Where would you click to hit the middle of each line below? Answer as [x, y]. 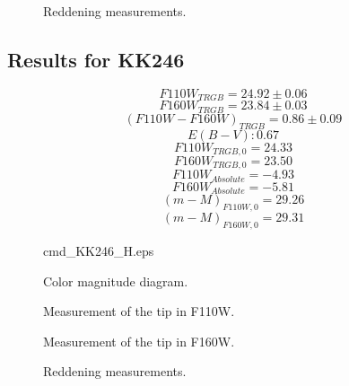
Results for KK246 [96, 59]
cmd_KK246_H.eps [99, 250]
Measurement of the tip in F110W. [139, 311]
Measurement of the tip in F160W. [139, 341]
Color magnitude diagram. [116, 281]
